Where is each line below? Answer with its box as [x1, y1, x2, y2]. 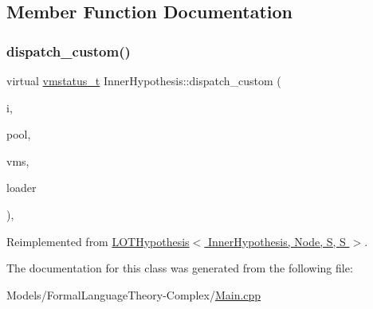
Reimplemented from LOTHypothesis [6, 233, 190, 249]
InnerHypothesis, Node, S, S [207, 233, 346, 249]
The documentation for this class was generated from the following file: [6, 260, 353, 276]
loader [6, 179, 37, 196]
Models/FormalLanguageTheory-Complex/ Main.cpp [6, 286, 261, 303]
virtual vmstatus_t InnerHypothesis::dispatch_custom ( [6, 72, 281, 88]
